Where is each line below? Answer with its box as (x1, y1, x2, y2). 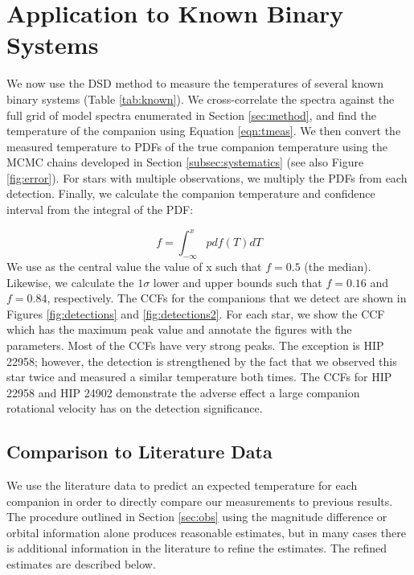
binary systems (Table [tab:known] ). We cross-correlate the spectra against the (6, 90, 395, 107)
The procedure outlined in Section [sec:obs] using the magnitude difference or (6, 508, 387, 525)
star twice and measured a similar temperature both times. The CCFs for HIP (6, 368, 392, 385)
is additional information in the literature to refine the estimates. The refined (6, 540, 387, 557)
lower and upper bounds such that (153, 273, 322, 290)
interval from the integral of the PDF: (6, 201, 194, 218)
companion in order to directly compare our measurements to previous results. (6, 492, 393, 509)
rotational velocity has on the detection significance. (6, 400, 263, 417)
